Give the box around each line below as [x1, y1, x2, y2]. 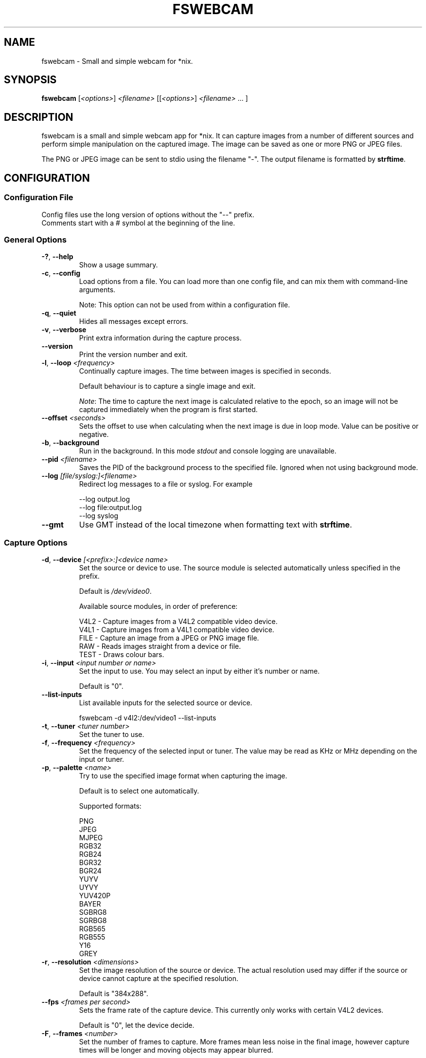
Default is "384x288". [79, 989, 148, 998]
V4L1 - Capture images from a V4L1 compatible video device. [79, 625, 274, 634]
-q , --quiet [41, 309, 76, 318]
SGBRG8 [79, 908, 107, 916]
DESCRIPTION [4, 111, 73, 123]
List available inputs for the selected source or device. [79, 699, 252, 707]
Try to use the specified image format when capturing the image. [79, 772, 287, 780]
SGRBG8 [79, 916, 107, 925]
